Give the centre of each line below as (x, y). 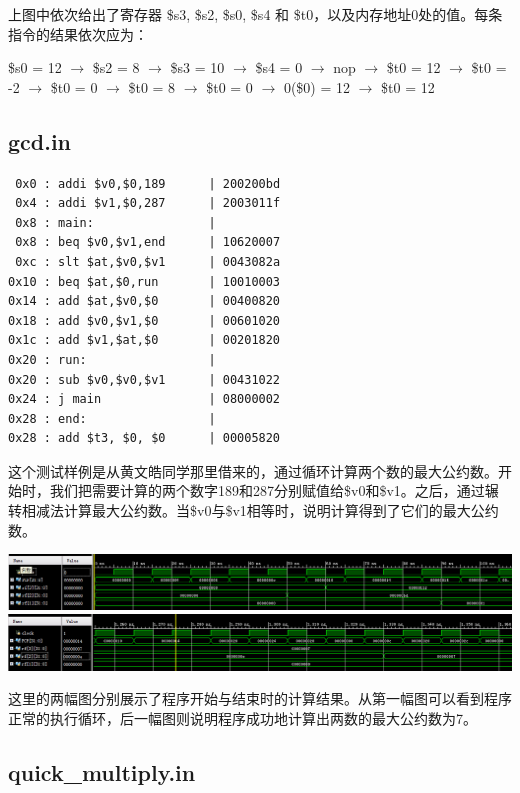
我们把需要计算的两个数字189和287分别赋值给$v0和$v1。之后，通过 (267, 490)
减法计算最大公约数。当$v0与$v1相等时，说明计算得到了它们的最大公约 (267, 510)
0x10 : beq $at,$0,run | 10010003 (144, 281)
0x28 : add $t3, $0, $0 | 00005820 (144, 438)
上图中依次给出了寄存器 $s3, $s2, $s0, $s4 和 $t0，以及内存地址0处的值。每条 (255, 14)
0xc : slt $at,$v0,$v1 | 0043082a (148, 261)
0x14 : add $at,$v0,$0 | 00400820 (144, 301)
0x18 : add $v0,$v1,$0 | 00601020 (144, 320)
